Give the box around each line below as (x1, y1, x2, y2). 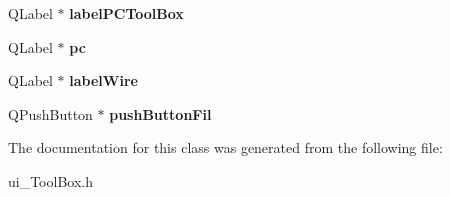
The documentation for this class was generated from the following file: (8, 137, 443, 158)
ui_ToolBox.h (8, 170, 93, 191)
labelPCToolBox (69, 3, 184, 23)
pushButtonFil (109, 103, 212, 124)
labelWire (69, 70, 138, 91)
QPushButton (8, 103, 93, 124)
